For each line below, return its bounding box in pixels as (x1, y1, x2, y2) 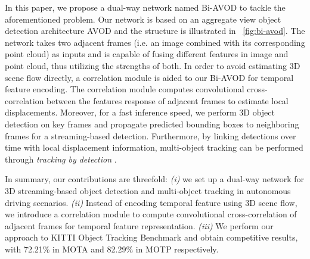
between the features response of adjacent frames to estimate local (46, 94, 289, 107)
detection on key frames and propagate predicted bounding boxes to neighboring (5, 117, 299, 130)
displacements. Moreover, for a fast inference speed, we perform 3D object (5, 106, 275, 118)
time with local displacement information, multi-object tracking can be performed (5, 141, 303, 154)
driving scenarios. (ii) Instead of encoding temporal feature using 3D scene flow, (5, 196, 297, 208)
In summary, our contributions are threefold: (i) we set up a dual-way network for (5, 173, 304, 185)
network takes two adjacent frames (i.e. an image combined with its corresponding (5, 36, 305, 48)
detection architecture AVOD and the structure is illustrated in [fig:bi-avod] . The (5, 24, 305, 37)
